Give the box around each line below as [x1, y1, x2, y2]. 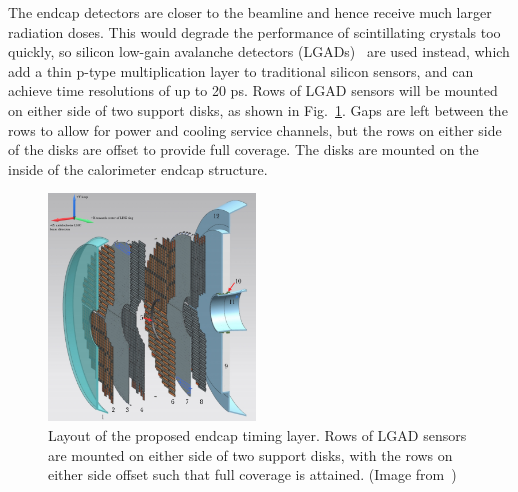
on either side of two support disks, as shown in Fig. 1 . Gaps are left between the [8, 99, 508, 120]
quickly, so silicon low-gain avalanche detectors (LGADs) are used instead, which [8, 41, 510, 62]
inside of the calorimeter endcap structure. [8, 158, 268, 179]
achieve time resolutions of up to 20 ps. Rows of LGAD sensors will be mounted [8, 80, 498, 101]
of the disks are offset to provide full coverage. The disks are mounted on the [8, 139, 479, 160]
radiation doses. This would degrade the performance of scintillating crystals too [8, 21, 501, 42]
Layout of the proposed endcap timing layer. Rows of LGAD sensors [48, 425, 467, 446]
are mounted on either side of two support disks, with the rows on [48, 444, 453, 465]
